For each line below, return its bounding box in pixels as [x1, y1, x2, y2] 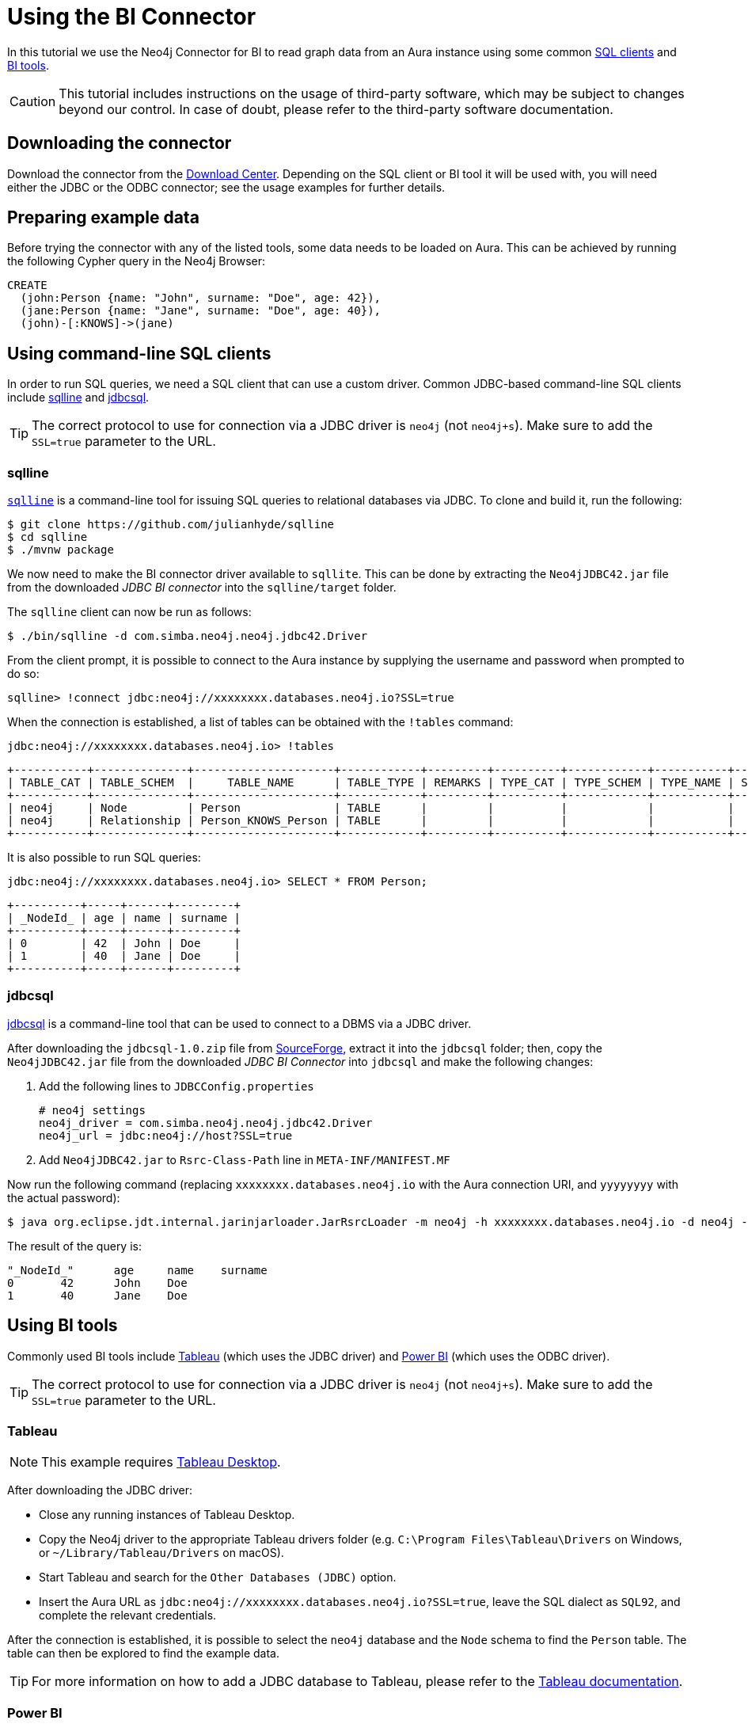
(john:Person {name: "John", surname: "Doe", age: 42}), [20, 291, 382, 305]
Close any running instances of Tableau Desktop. [39, 1508, 295, 1522]
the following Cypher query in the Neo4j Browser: [7, 254, 265, 268]
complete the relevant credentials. [39, 1608, 217, 1623]
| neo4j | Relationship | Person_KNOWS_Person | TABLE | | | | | [7, 814, 735, 828]
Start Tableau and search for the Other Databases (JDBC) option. [39, 1570, 397, 1585]
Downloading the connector [7, 133, 232, 154]
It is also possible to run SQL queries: [7, 851, 201, 865]
